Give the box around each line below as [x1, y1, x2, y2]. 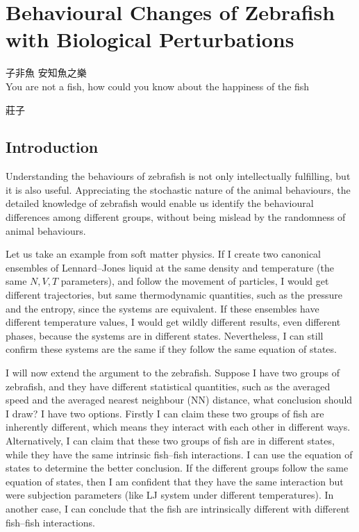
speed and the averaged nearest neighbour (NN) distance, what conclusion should [6, 392, 353, 407]
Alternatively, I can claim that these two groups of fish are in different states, [6, 433, 335, 447]
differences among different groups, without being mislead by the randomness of [6, 210, 346, 224]
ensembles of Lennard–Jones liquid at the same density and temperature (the [6, 260, 334, 274]
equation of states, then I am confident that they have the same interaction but [6, 474, 344, 488]
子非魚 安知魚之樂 [6, 65, 87, 80]
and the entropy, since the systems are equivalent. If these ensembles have [6, 301, 319, 315]
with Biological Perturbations [6, 25, 294, 53]
